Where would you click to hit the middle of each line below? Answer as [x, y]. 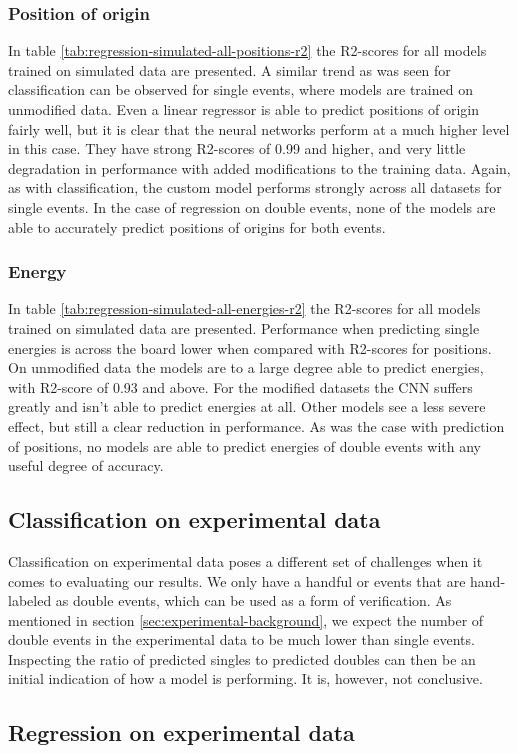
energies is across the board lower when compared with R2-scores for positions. [250, 347]
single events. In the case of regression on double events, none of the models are [252, 206]
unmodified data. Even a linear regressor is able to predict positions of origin [244, 109]
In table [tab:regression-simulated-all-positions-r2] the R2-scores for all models [247, 50]
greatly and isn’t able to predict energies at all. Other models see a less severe [247, 406]
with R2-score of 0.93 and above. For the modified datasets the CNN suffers [240, 386]
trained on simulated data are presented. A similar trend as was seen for [229, 69]
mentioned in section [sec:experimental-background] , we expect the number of [246, 619]
